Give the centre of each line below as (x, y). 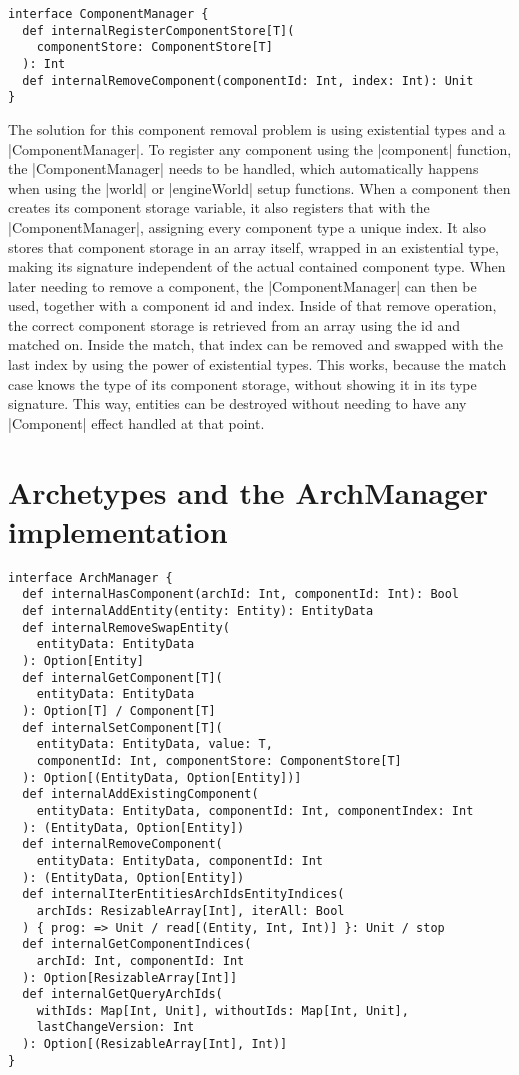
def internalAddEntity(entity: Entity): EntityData (198, 611)
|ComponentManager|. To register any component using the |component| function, (260, 148)
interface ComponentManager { (108, 14)
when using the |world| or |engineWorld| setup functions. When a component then (259, 187)
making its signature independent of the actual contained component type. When (257, 266)
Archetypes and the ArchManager (248, 491)
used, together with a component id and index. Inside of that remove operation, (252, 305)
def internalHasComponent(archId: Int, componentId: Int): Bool (241, 594)
